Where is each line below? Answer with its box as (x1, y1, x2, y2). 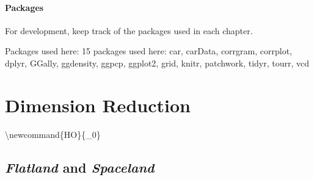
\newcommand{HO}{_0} (5, 128, 101, 140)
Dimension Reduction (5, 92, 191, 117)
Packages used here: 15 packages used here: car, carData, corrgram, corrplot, (5, 45, 293, 57)
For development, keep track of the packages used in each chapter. (5, 24, 253, 37)
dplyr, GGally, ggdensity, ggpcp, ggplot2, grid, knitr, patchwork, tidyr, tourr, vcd (5, 56, 310, 69)
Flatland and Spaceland (5, 157, 155, 176)
